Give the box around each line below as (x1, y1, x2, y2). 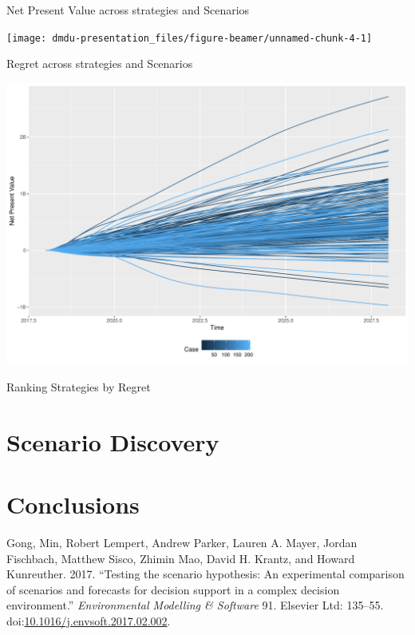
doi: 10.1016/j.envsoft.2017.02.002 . (6, 612, 171, 629)
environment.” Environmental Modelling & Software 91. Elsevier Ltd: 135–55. (6, 597, 384, 613)
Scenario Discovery (6, 425, 219, 458)
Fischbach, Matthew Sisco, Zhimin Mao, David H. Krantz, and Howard (6, 550, 355, 566)
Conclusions (6, 488, 140, 520)
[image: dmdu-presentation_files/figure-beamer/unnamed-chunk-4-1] (6, 32, 373, 44)
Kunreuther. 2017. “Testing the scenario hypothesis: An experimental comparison (6, 566, 405, 582)
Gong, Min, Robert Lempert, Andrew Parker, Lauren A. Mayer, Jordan (6, 534, 358, 550)
